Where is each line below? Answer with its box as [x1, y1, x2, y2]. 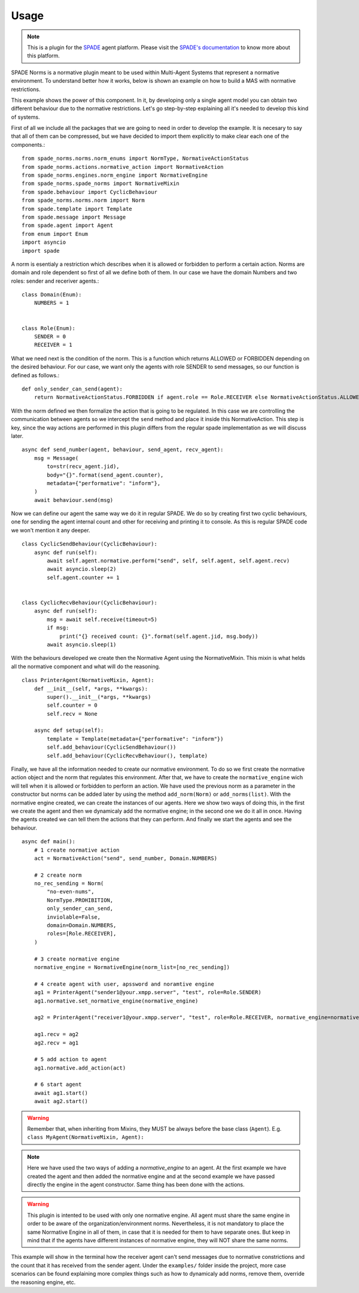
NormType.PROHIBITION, [47, 897, 114, 904]
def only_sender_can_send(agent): [22, 386, 123, 392]
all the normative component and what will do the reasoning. [11, 662, 161, 670]
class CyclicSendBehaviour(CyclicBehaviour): [22, 541, 158, 547]
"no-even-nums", [47, 888, 95, 895]
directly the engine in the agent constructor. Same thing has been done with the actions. [27, 1180, 245, 1188]
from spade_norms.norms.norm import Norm [22, 197, 145, 204]
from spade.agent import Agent [22, 222, 114, 229]
